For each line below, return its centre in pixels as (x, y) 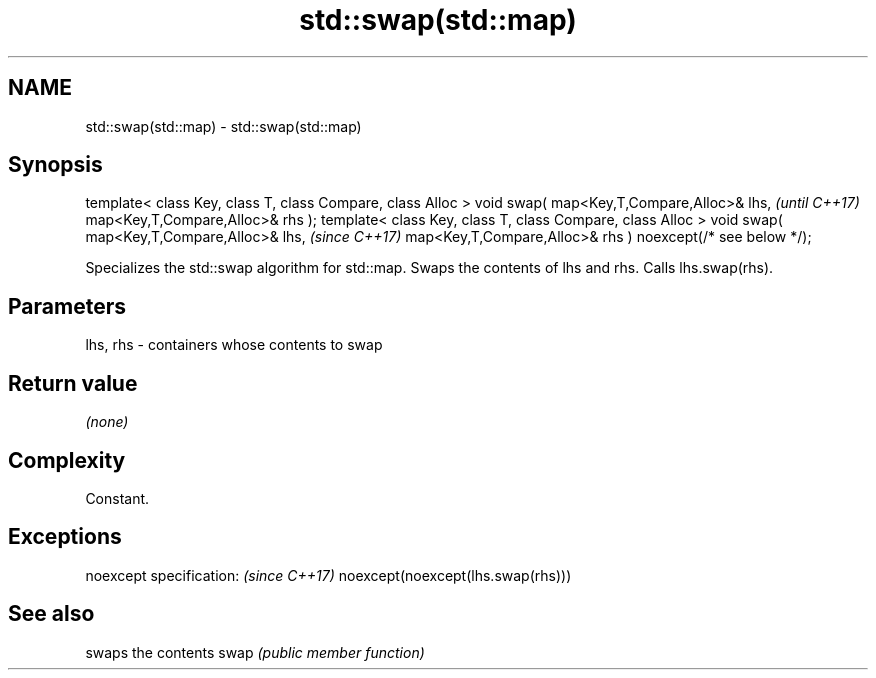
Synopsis (55, 165)
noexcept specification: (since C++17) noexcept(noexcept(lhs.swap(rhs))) (328, 575)
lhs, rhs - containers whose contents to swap (234, 345)
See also (51, 614)
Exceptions (65, 537)
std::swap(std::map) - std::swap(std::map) (223, 126)
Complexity (67, 460)
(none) (107, 422)
